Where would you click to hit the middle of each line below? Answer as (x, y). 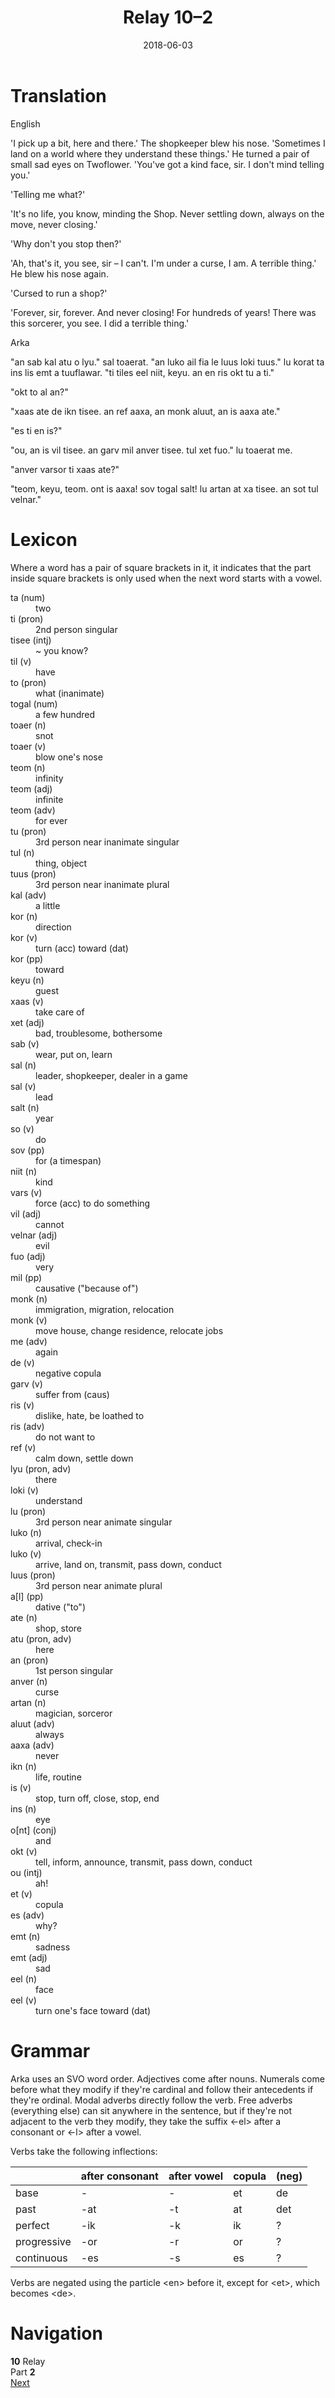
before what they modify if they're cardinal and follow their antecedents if (162, 2089)
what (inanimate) (70, 693)
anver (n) (29, 1681)
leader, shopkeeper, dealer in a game (111, 1075)
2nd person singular (76, 629)
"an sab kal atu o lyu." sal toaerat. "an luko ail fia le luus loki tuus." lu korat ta (167, 362)
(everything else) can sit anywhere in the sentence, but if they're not (151, 2110)
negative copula (68, 1373)
